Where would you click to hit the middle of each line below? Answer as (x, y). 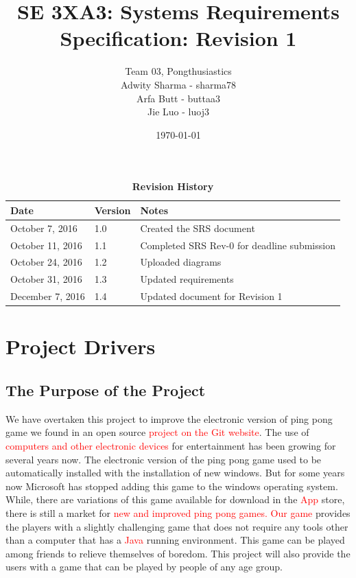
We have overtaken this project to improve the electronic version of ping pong (169, 418)
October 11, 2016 (46, 245)
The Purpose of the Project (106, 390)
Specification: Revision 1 (178, 38)
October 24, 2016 (46, 262)
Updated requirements (187, 279)
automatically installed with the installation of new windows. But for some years (175, 473)
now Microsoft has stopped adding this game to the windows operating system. (172, 486)
